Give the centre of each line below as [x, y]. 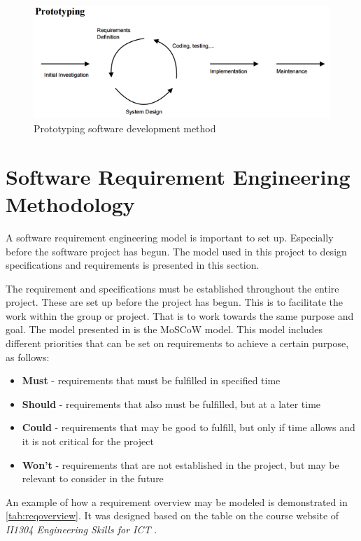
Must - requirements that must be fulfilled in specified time [151, 380]
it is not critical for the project [88, 441]
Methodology [70, 203]
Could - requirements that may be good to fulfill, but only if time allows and [189, 427]
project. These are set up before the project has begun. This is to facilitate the [174, 302]
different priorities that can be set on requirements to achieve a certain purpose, [177, 343]
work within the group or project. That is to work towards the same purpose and [180, 315]
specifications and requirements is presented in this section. [133, 265]
